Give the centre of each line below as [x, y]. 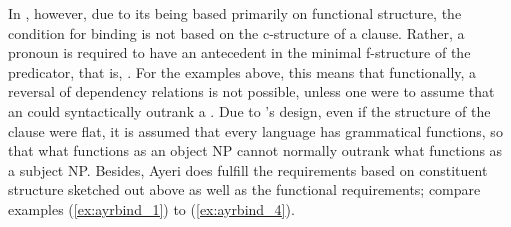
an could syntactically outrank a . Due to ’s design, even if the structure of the [249, 110]
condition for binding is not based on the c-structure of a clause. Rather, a [236, 32]
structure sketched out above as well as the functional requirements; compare [244, 189]
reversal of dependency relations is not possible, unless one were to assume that [251, 91]
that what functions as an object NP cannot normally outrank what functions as [255, 150]
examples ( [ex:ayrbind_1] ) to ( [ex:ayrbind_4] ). [151, 208]
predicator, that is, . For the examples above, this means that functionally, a [242, 71]
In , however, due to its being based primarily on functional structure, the [235, 13]
